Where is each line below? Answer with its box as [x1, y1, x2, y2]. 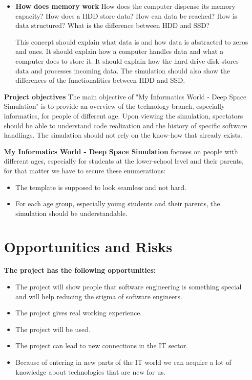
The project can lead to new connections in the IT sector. [15, 340, 188, 351]
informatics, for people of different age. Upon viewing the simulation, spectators [4, 110, 243, 120]
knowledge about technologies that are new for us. [15, 366, 166, 377]
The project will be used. [15, 324, 90, 334]
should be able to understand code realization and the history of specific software [4, 120, 247, 130]
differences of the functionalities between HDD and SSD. [15, 75, 185, 85]
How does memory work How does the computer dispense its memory [15, 1, 235, 11]
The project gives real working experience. [15, 308, 142, 318]
